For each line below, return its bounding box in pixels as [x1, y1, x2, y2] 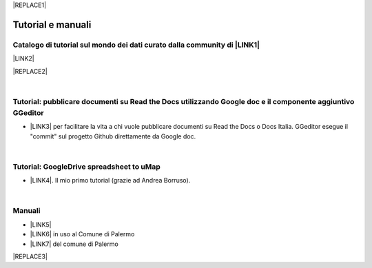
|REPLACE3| [12, 252, 48, 260]
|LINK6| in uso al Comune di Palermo [30, 230, 135, 238]
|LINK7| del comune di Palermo [30, 240, 118, 248]
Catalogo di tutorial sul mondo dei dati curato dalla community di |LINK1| [12, 40, 260, 50]
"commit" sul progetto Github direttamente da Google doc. [30, 132, 196, 141]
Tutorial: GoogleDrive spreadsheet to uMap [12, 162, 161, 172]
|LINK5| [30, 220, 52, 229]
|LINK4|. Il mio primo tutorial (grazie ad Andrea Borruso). [30, 176, 191, 185]
